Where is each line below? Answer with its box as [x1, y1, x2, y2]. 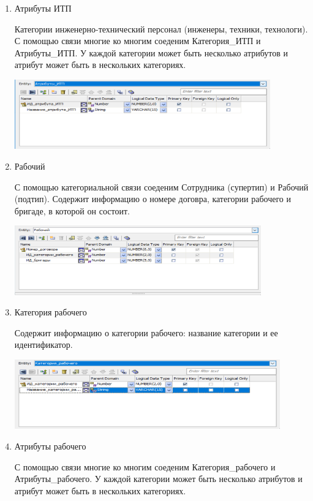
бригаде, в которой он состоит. [14, 204, 130, 217]
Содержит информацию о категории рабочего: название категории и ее [14, 326, 278, 339]
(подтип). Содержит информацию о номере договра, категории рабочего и [14, 192, 292, 205]
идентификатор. [14, 338, 73, 351]
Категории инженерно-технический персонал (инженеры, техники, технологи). [14, 22, 308, 35]
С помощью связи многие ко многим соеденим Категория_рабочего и [14, 460, 276, 473]
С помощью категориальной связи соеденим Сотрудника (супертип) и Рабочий [14, 180, 309, 193]
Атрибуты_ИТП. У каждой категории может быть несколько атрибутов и [14, 46, 288, 59]
